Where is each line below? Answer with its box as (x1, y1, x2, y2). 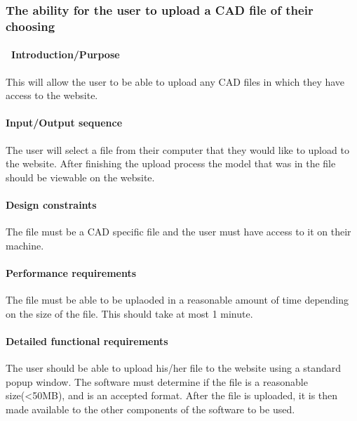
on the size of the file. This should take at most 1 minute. (6, 306, 253, 320)
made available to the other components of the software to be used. (6, 401, 295, 416)
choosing (6, 17, 55, 34)
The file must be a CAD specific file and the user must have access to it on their (6, 224, 351, 239)
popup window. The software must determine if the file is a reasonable (6, 374, 308, 389)
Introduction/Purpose (11, 47, 120, 62)
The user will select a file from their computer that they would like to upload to (6, 142, 349, 157)
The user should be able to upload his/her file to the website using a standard (6, 361, 342, 375)
